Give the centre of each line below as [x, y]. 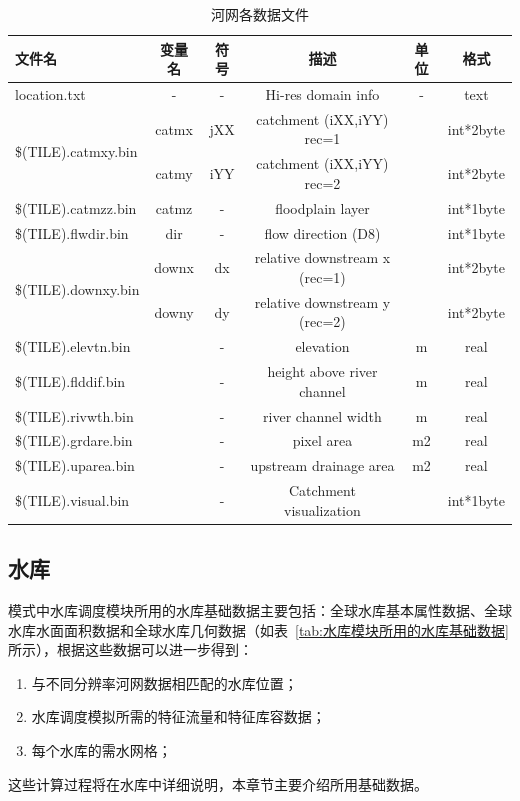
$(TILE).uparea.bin [75, 465]
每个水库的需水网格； [101, 749]
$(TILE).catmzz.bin [76, 207]
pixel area [322, 440]
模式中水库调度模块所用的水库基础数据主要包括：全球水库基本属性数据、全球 [260, 610]
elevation [322, 346]
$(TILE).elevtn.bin [73, 346]
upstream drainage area [322, 465]
